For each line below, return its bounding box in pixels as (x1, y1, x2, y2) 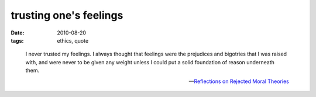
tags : (11, 37, 24, 44)
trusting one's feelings (11, 9, 123, 22)
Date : (11, 29, 25, 36)
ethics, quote (57, 37, 89, 44)
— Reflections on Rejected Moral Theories (188, 78, 289, 85)
